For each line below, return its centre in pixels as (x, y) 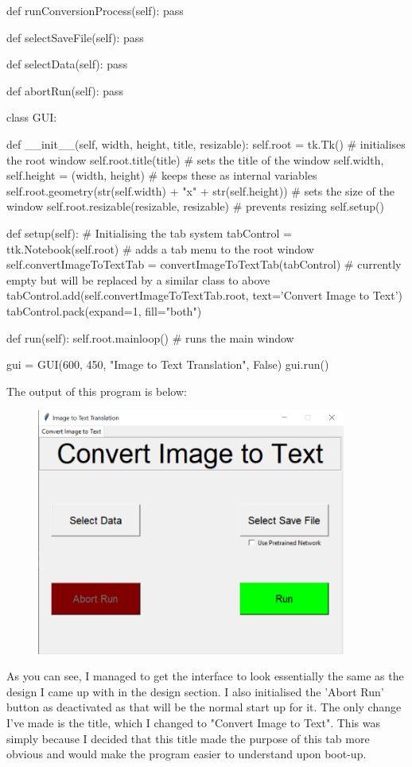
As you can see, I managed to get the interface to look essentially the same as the (205, 676)
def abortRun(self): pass (65, 90)
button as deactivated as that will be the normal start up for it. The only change (204, 707)
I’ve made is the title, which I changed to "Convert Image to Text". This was (193, 723)
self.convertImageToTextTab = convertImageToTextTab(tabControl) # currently (204, 264)
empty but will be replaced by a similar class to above (138, 279)
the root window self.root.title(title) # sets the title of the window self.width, (195, 159)
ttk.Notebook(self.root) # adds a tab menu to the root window (160, 248)
